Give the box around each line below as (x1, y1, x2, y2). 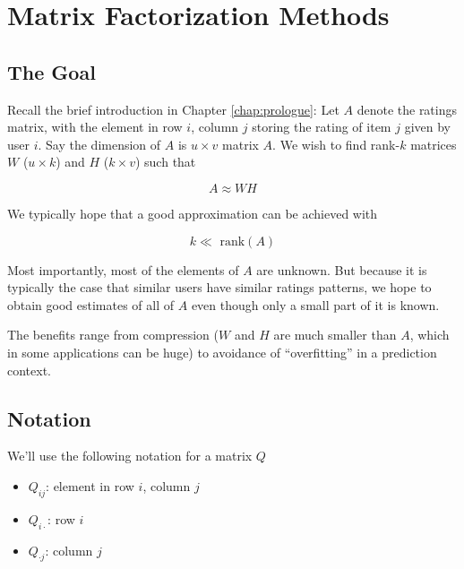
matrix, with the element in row (7, 117, 183, 136)
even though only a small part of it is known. (191, 295, 440, 314)
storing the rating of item (252, 117, 391, 136)
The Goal (7, 57, 96, 85)
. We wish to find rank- (272, 134, 400, 153)
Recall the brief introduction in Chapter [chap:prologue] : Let (7, 99, 339, 118)
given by (404, 117, 451, 136)
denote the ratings (357, 99, 458, 118)
